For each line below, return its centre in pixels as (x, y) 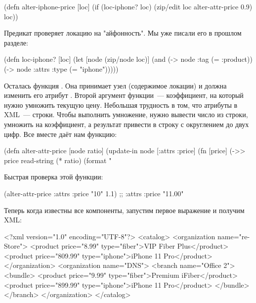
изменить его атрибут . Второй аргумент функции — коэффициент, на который (124, 95)
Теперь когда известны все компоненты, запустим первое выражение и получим (124, 210)
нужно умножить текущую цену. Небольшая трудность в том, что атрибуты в (121, 105)
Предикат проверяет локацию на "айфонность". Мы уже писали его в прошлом (123, 33)
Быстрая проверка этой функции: (54, 177)
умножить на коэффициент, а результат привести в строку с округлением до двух (127, 124)
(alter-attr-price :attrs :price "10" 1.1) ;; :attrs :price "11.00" (94, 193)
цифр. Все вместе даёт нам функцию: (61, 134)
